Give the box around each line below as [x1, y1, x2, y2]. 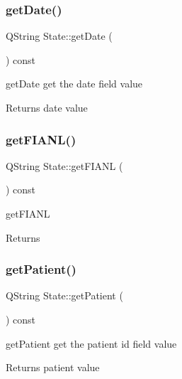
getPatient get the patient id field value [6, 336, 177, 351]
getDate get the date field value [6, 76, 143, 91]
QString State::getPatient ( [6, 288, 123, 303]
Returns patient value [6, 360, 100, 375]
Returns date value [6, 100, 88, 114]
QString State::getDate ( [6, 28, 113, 43]
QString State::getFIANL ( [6, 158, 123, 173]
